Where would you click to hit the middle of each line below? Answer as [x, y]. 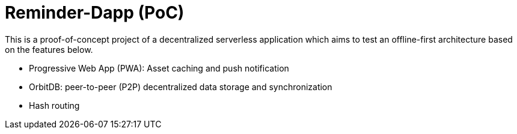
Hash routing [54, 105]
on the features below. [49, 49]
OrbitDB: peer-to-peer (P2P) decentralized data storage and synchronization [181, 87]
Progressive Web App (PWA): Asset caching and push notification [159, 68]
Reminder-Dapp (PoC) [95, 13]
